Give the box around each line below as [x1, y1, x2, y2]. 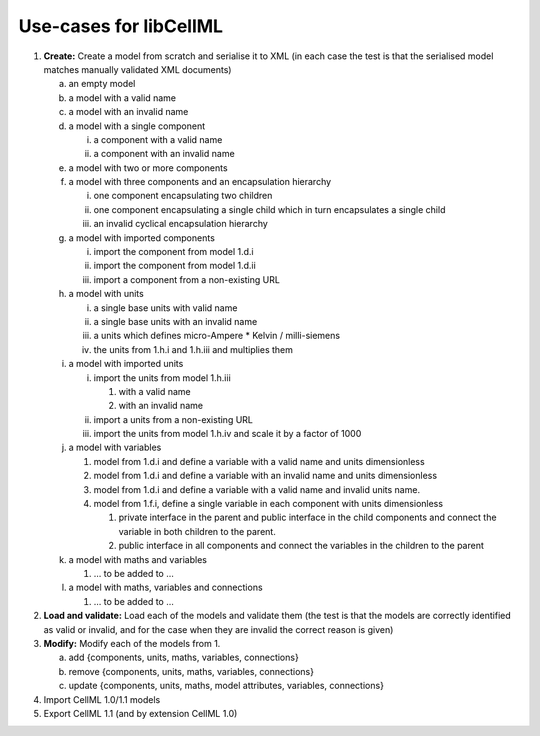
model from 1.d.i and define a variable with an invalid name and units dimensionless [93, 470, 438, 482]
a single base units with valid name [93, 301, 238, 314]
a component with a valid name [93, 133, 223, 145]
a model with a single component [68, 120, 205, 132]
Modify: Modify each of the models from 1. [43, 637, 221, 649]
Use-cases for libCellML [18, 15, 224, 37]
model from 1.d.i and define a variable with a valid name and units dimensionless [93, 455, 425, 467]
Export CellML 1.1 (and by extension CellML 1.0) [43, 707, 238, 719]
